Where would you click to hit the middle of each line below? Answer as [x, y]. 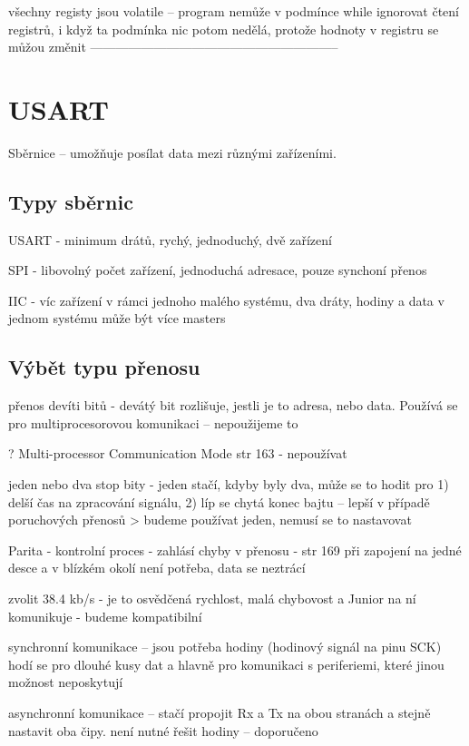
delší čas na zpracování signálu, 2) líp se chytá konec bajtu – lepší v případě [219, 501]
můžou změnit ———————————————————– [173, 47]
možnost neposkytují [66, 682]
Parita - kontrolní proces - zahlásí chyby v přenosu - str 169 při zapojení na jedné [235, 550]
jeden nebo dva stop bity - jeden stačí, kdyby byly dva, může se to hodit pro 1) [229, 484]
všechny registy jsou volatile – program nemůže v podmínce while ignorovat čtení [234, 11]
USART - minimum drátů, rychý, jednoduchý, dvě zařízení [170, 239]
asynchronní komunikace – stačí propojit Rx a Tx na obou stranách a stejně [220, 712]
